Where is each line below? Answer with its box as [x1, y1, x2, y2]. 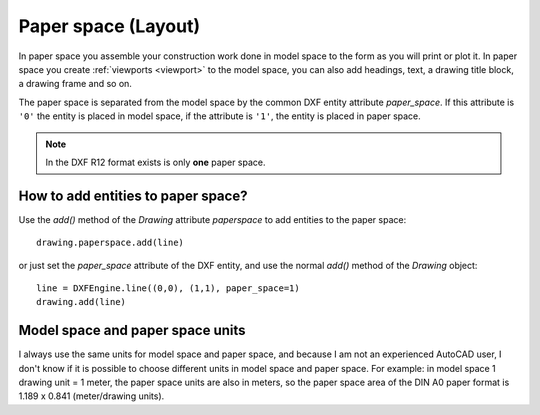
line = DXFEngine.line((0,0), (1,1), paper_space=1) [36, 282, 300, 294]
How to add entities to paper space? [18, 187, 248, 204]
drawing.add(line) [36, 296, 127, 308]
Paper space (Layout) [18, 15, 200, 37]
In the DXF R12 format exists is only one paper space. [45, 156, 266, 168]
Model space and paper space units [18, 322, 246, 339]
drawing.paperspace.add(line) [36, 237, 185, 249]
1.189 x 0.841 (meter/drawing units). [18, 390, 165, 402]
